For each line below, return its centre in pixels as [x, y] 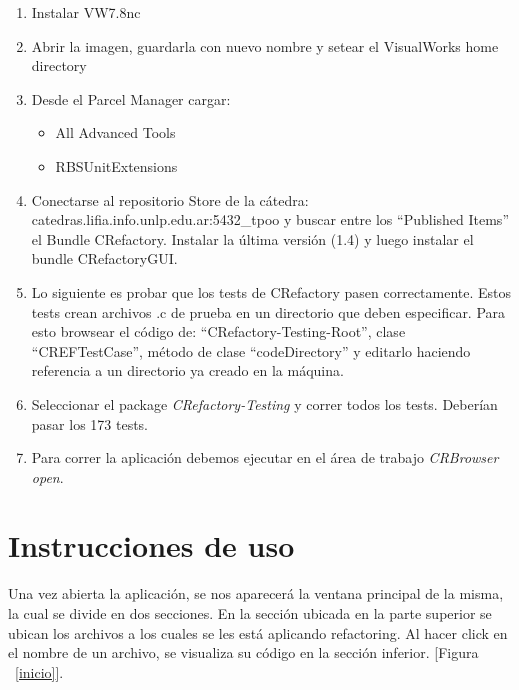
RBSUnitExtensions [116, 165]
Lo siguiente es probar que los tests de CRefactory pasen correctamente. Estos [271, 291]
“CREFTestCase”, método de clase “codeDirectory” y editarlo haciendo [251, 350]
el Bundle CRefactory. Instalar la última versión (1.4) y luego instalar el [252, 238]
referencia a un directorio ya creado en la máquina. [187, 370]
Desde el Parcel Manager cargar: [131, 98]
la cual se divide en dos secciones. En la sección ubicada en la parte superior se [250, 613]
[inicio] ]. [39, 671]
